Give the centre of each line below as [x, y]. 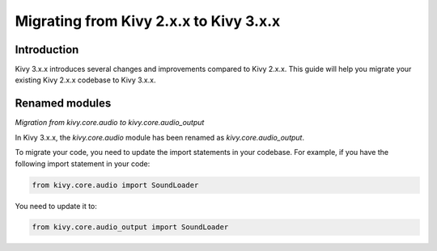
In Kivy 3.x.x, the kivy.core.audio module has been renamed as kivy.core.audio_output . [160, 137]
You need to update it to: [56, 206]
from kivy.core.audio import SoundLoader [115, 185]
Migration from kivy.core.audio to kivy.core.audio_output [110, 123]
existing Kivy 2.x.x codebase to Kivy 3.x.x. [85, 80]
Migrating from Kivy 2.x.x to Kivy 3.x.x [148, 21]
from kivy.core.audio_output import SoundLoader [130, 227]
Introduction [47, 50]
